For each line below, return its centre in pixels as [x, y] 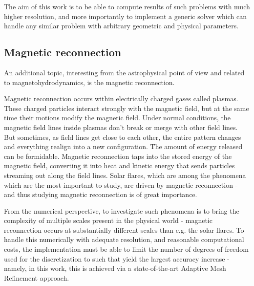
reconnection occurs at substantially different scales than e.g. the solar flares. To [124, 230]
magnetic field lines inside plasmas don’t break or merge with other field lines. [121, 127]
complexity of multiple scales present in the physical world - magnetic [108, 220]
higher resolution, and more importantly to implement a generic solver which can [125, 16]
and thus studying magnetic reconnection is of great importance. [101, 194]
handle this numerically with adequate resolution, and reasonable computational [124, 239]
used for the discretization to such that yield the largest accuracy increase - [117, 258]
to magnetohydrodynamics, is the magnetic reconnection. [89, 82]
